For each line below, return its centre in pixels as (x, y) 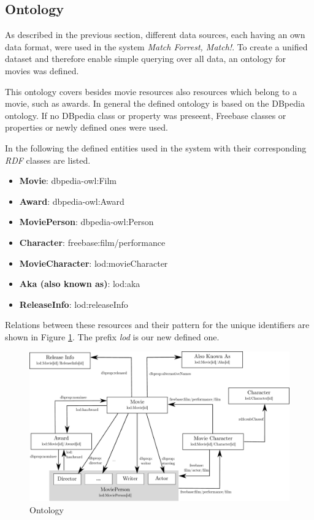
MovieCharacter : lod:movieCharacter (94, 263)
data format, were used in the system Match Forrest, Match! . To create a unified (156, 46)
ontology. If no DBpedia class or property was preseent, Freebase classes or (146, 115)
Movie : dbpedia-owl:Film (68, 181)
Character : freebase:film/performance (92, 242)
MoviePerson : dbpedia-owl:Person (86, 222)
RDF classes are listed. (48, 160)
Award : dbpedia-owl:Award (72, 201)
